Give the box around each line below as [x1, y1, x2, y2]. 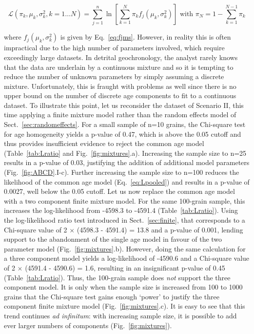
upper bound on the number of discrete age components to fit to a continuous [4, 90, 236, 101]
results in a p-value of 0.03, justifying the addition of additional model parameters [4, 157, 250, 167]
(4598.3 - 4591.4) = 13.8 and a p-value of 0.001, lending [77, 224, 243, 234]
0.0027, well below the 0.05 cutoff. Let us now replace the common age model [4, 186, 235, 196]
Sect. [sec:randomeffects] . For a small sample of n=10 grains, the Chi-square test [4, 119, 246, 129]
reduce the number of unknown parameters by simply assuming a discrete [4, 71, 224, 82]
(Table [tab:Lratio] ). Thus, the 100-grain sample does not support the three [4, 272, 231, 282]
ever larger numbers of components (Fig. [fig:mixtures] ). [4, 320, 172, 330]
